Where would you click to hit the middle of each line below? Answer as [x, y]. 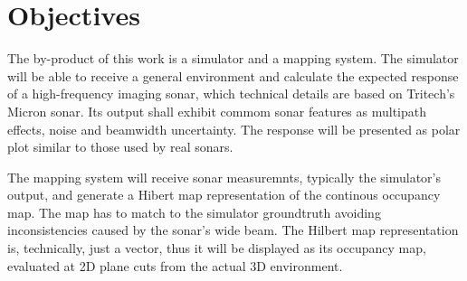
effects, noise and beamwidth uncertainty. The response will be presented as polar [234, 129]
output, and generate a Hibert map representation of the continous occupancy [224, 195]
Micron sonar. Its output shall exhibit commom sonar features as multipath [217, 111]
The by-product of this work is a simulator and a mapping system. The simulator [233, 58]
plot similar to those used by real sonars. [120, 147]
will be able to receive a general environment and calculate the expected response [233, 75]
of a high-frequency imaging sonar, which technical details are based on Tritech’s [231, 94]
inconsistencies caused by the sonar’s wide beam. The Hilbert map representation [233, 230]
